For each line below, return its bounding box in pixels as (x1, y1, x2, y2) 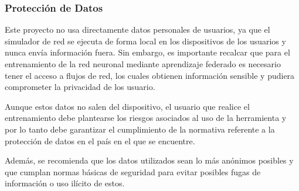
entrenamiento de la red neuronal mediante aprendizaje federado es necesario (5, 58, 281, 70)
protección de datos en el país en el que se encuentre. (5, 134, 195, 147)
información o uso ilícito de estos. (5, 177, 125, 189)
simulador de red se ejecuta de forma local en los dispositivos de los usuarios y (5, 34, 286, 47)
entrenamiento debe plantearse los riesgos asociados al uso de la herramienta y (5, 112, 287, 124)
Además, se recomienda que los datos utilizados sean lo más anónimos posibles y (5, 154, 294, 166)
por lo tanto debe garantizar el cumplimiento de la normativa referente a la (5, 123, 275, 135)
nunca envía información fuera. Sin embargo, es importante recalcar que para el (5, 46, 290, 58)
